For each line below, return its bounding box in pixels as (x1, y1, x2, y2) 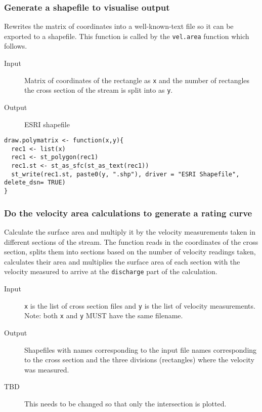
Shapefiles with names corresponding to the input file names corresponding (24, 344, 257, 355)
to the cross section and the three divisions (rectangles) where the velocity (24, 354, 254, 365)
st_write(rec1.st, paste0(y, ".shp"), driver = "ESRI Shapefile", (11, 170, 240, 178)
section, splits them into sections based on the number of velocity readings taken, (4, 246, 256, 257)
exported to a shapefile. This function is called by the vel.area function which (4, 30, 249, 41)
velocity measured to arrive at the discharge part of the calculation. (4, 266, 217, 277)
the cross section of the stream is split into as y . (24, 85, 173, 95)
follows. (4, 41, 27, 51)
